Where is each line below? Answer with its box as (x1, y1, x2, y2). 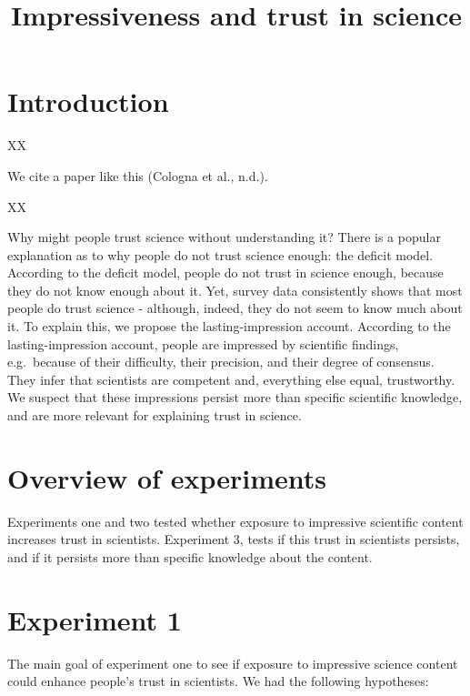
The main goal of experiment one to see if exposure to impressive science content (7, 653, 458, 672)
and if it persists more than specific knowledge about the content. (7, 547, 373, 566)
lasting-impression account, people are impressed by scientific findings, (7, 334, 399, 353)
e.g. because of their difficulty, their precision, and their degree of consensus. (7, 352, 435, 371)
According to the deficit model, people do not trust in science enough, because (7, 263, 444, 282)
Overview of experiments (7, 459, 326, 496)
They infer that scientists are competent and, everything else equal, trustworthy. (7, 369, 455, 388)
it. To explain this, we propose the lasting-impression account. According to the (7, 317, 451, 336)
